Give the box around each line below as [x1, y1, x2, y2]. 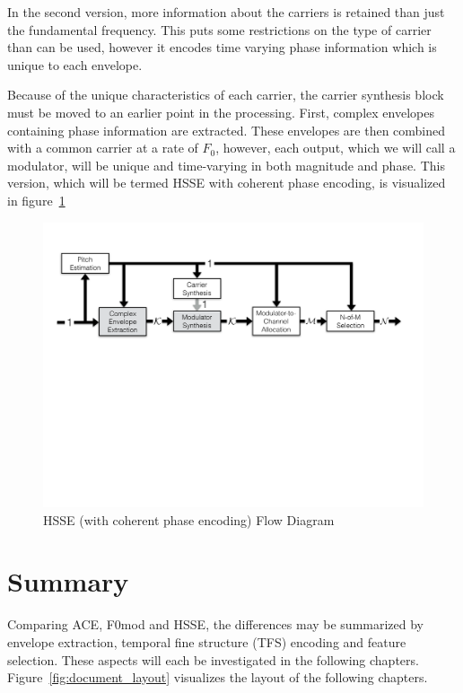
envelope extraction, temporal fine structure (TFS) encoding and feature [7, 633, 406, 652]
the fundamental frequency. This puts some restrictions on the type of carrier [7, 20, 432, 39]
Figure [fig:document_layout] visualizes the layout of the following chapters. [7, 668, 428, 687]
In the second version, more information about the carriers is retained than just [7, 3, 445, 21]
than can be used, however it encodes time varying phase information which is [7, 38, 437, 57]
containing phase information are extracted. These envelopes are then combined [7, 120, 446, 139]
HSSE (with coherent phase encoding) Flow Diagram [43, 510, 335, 529]
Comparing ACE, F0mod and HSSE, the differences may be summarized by [7, 615, 424, 634]
